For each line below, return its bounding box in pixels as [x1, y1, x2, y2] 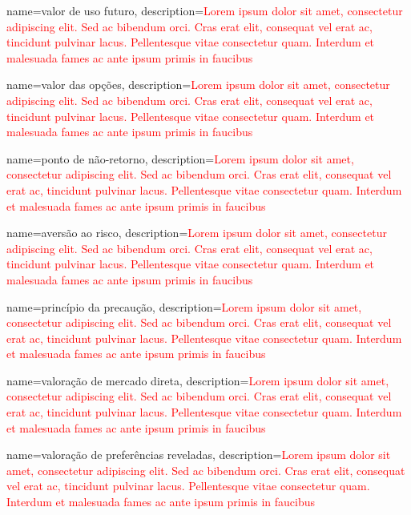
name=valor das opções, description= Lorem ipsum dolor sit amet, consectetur [6, 76, 390, 93]
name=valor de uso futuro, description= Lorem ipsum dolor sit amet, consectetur [6, 2, 403, 18]
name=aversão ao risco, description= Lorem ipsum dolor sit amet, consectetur [6, 224, 387, 241]
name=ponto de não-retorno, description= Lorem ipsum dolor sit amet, [6, 150, 354, 167]
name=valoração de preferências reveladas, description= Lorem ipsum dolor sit [6, 446, 391, 463]
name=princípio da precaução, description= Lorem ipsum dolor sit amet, [6, 298, 362, 315]
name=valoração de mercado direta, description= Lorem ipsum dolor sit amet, [6, 372, 389, 388]
